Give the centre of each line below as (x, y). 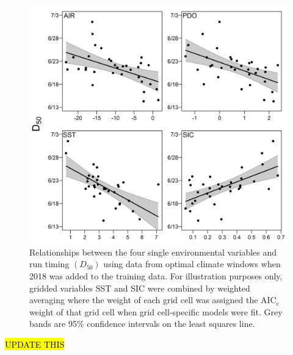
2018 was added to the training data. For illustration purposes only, (156, 276)
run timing (49, 264)
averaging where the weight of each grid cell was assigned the (144, 300)
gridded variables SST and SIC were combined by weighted (140, 288)
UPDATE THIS (35, 344)
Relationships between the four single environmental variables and (153, 252)
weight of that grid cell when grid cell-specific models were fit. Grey (156, 311)
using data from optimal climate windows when (192, 264)
